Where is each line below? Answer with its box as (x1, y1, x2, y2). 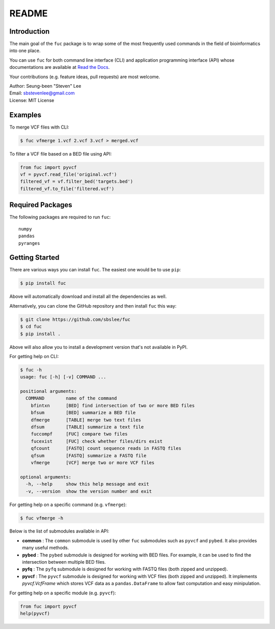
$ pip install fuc (20, 281, 66, 286)
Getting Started (9, 253, 60, 262)
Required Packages (9, 200, 72, 209)
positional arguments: (20, 388, 77, 394)
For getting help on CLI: (9, 353, 59, 359)
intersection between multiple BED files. (22, 559, 106, 565)
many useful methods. (22, 545, 69, 551)
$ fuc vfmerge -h (20, 515, 64, 521)
